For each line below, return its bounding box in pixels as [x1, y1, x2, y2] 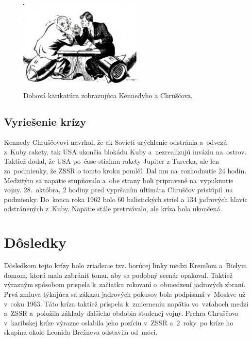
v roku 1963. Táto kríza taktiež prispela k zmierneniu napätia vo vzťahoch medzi [4, 298, 249, 308]
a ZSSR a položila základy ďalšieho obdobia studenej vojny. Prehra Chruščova [4, 308, 239, 318]
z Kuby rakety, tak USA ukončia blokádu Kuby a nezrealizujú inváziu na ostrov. [4, 146, 247, 156]
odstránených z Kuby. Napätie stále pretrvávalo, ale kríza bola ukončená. [4, 204, 222, 214]
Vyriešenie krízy [4, 114, 86, 129]
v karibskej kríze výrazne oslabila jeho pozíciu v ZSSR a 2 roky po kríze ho [4, 317, 234, 327]
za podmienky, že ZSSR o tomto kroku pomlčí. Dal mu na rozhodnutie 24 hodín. [4, 166, 247, 176]
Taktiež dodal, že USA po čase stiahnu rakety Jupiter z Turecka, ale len [4, 156, 219, 166]
